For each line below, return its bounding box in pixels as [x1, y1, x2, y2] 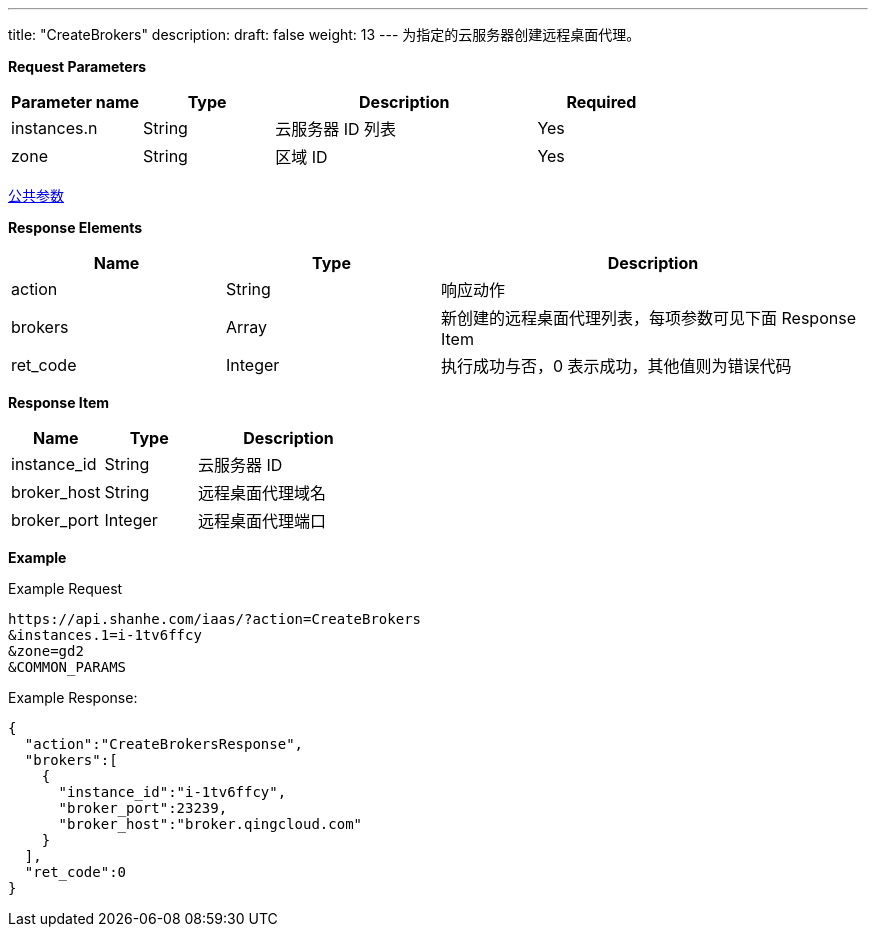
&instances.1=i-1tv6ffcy [8, 627, 202, 643]
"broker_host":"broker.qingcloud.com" [58, 816, 363, 832]
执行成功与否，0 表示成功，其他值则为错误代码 [441, 356, 792, 376]
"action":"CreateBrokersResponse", [24, 736, 304, 752]
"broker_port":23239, [58, 800, 228, 816]
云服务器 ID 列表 [275, 119, 397, 139]
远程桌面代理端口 [198, 511, 327, 531]
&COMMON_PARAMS [8, 659, 127, 675]
